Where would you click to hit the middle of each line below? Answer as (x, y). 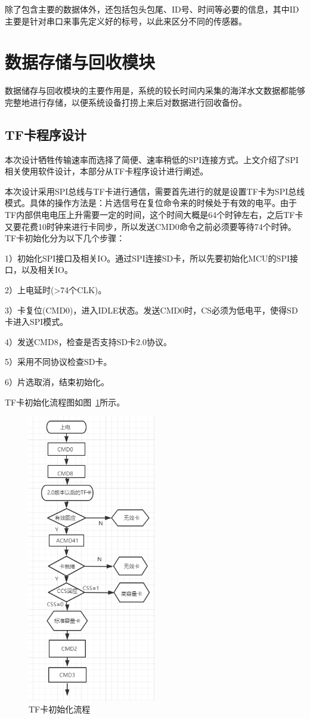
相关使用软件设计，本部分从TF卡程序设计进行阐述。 (107, 171)
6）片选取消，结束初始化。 (57, 382)
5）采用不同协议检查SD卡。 (58, 362)
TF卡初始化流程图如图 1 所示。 (65, 402)
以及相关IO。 (47, 270)
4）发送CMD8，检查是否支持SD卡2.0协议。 (89, 341)
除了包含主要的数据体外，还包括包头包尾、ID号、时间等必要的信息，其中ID (152, 9)
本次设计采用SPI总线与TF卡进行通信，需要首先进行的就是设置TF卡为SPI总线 (155, 191)
